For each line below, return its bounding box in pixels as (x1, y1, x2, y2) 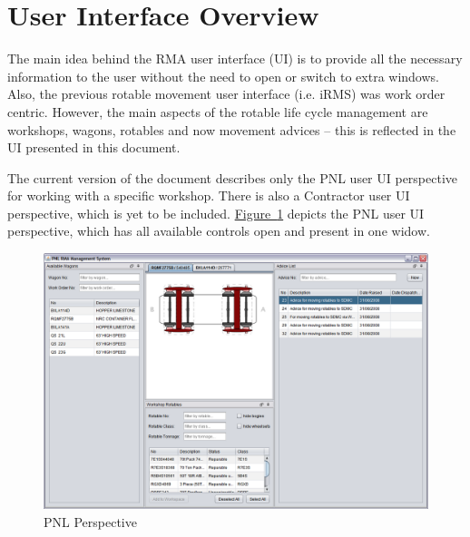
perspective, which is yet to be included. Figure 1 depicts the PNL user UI (7, 203, 425, 222)
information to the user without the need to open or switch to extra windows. (7, 66, 439, 85)
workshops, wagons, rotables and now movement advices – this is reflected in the (7, 120, 456, 139)
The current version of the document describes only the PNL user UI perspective (7, 168, 458, 187)
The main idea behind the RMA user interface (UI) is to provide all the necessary (7, 49, 463, 68)
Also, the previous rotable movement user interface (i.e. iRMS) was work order (7, 84, 446, 103)
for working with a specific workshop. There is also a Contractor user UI (7, 186, 410, 205)
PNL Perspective (44, 513, 137, 532)
